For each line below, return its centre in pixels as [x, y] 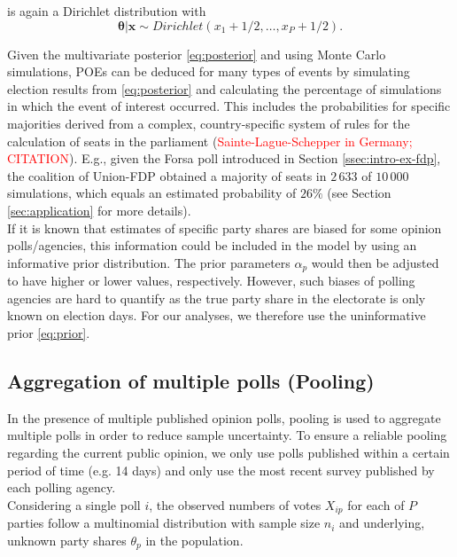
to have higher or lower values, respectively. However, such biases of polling [211, 281]
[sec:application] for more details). [99, 210]
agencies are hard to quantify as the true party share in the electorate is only [217, 298]
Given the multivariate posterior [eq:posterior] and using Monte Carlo [197, 54]
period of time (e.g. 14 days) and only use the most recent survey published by [221, 470]
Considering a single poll [74, 504]
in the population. [194, 540]
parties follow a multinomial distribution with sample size [164, 523]
